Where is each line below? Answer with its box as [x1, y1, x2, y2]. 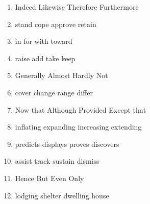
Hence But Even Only [15, 172, 84, 183]
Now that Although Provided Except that [15, 104, 146, 115]
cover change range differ [15, 87, 93, 97]
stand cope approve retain [15, 18, 96, 29]
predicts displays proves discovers [15, 138, 119, 149]
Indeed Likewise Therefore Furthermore [15, 2, 139, 12]
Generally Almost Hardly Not [15, 70, 108, 81]
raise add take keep [15, 53, 76, 63]
